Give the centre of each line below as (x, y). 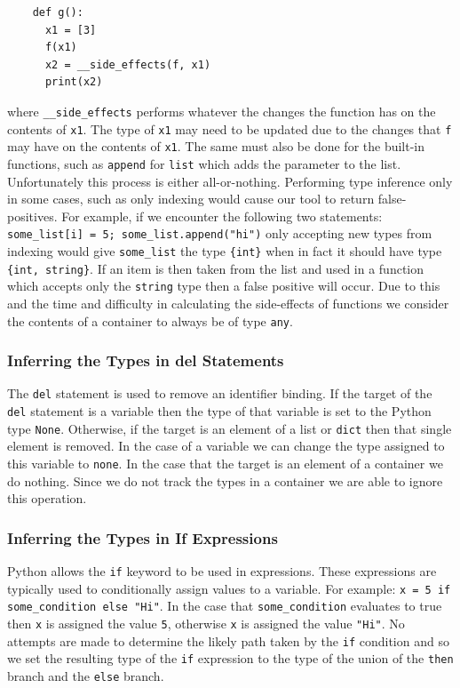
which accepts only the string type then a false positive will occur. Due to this (224, 286)
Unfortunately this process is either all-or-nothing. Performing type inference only (230, 181)
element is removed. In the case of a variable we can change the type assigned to (226, 446)
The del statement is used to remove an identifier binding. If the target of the (220, 393)
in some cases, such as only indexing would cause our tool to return (191, 199)
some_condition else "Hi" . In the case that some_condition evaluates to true (225, 606)
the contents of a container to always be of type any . (150, 320)
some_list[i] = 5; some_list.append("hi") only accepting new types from (220, 233)
